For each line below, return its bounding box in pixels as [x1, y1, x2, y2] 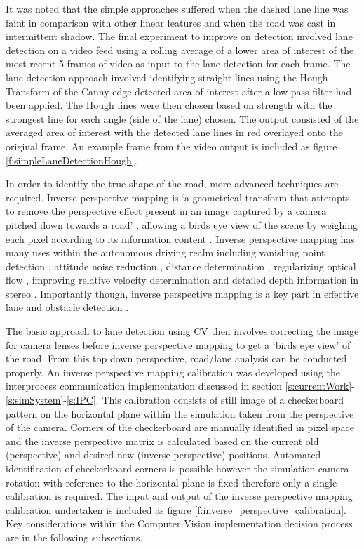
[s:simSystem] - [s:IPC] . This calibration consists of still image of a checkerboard [6, 392, 344, 407]
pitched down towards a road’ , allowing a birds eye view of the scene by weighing [6, 217, 358, 232]
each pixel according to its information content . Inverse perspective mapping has [6, 231, 355, 246]
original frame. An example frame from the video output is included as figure [6, 138, 337, 153]
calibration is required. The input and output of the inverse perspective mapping [6, 489, 353, 503]
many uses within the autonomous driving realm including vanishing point [6, 245, 325, 260]
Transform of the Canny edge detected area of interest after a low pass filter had [6, 84, 352, 98]
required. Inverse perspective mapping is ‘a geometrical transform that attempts [6, 190, 350, 204]
